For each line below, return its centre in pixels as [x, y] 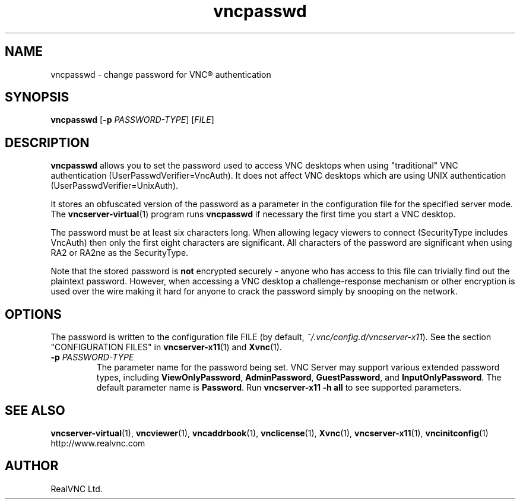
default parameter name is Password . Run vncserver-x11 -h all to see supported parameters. [279, 388]
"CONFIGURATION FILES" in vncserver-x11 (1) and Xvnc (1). [166, 347]
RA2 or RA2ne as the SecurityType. [120, 253]
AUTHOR [32, 466]
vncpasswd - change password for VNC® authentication [161, 74]
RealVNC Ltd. [77, 489]
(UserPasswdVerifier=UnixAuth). [115, 186]
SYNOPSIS [37, 97]
